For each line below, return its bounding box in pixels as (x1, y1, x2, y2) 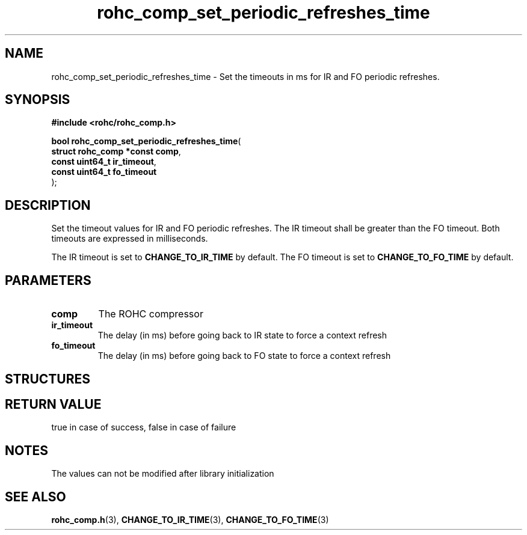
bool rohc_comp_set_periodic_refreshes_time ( (51, 136, 241, 147)
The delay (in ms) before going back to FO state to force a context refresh (97, 350, 391, 361)
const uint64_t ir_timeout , (51, 156, 156, 167)
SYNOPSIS (5, 92, 70, 108)
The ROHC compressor (98, 308, 203, 320)
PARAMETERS (5, 272, 91, 288)
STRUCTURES (5, 371, 90, 387)
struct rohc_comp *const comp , (51, 146, 181, 157)
